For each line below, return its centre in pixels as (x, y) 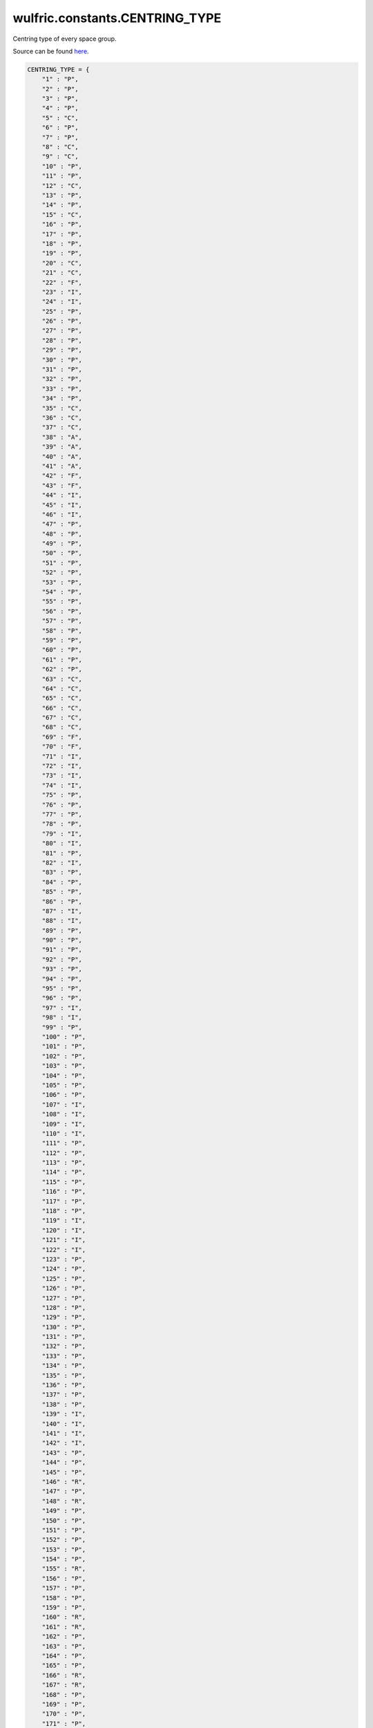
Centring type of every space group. (65, 39)
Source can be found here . (51, 51)
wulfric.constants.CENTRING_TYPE (117, 18)
